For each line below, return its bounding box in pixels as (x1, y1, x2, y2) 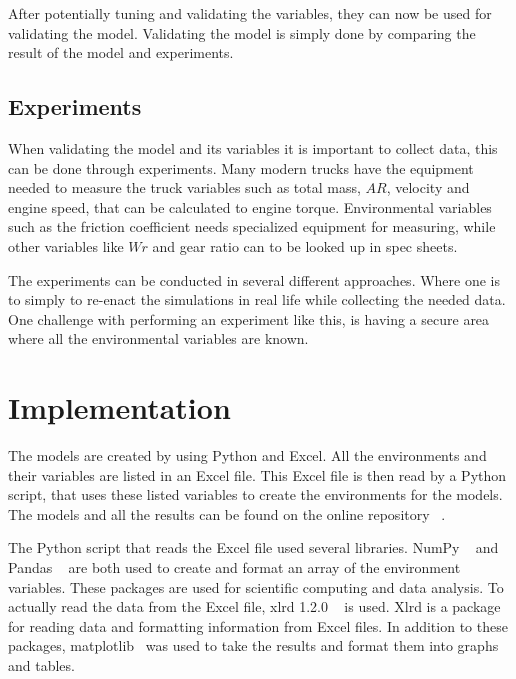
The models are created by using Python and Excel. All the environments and (8, 445, 487, 466)
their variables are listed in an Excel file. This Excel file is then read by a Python (8, 464, 507, 485)
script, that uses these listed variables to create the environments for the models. (8, 484, 503, 505)
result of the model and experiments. (8, 42, 234, 63)
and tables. (8, 654, 75, 675)
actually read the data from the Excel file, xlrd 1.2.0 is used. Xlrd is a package (8, 596, 501, 617)
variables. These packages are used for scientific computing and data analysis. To (8, 576, 504, 597)
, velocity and (386, 177, 470, 198)
